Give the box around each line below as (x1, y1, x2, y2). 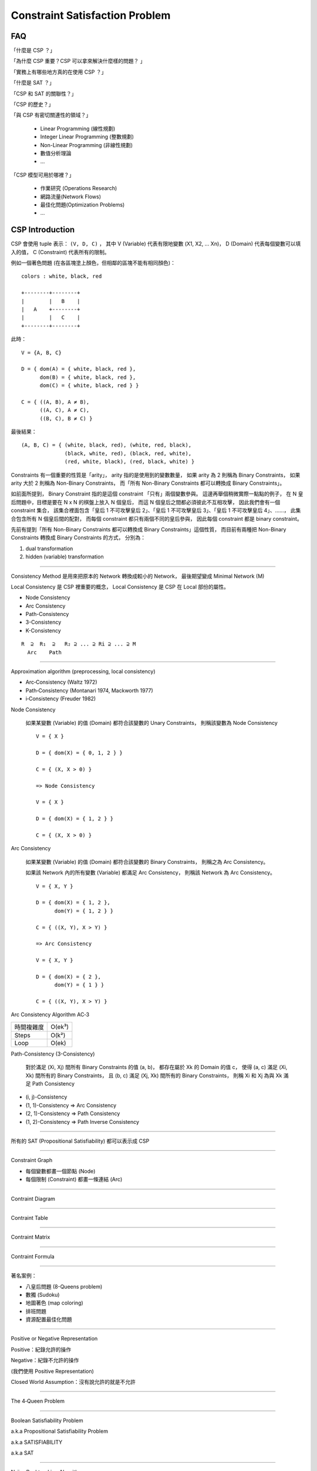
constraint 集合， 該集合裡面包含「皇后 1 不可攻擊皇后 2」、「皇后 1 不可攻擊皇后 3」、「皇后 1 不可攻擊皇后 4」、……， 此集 (11, 507, 301, 514)
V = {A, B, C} (21, 349, 62, 356)
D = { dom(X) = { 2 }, (36, 973, 102, 980)
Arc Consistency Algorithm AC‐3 (11, 1011, 90, 1018)
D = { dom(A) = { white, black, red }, (21, 365, 136, 372)
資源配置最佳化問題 (25, 1316, 72, 1323)
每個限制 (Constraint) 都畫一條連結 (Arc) (25, 1176, 123, 1183)
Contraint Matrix (11, 1233, 50, 1241)
